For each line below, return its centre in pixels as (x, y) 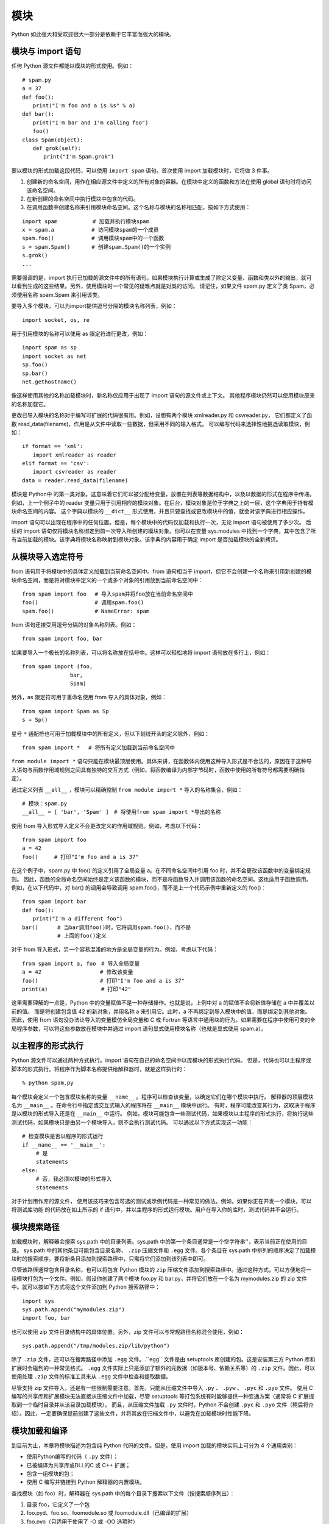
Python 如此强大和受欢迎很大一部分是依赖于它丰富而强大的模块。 (93, 34)
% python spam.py (48, 1083)
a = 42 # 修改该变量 (78, 972)
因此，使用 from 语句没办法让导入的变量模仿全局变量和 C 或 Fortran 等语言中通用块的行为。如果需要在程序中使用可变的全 (164, 1020)
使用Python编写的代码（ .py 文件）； (73, 1456)
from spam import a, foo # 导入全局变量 (81, 963)
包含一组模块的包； (51, 1473)
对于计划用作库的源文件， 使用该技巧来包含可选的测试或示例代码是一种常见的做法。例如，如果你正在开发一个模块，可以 (161, 1201)
